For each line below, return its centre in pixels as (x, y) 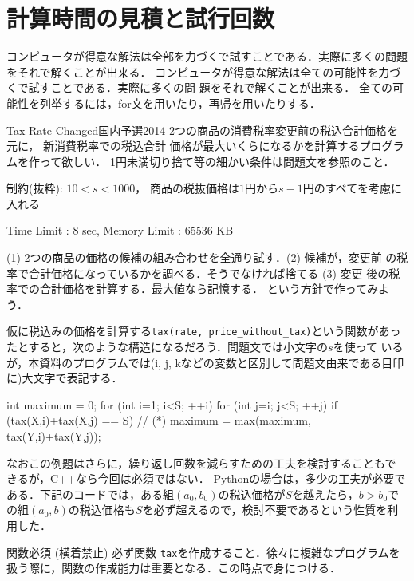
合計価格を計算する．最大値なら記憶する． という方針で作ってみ (209, 289)
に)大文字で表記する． (65, 378)
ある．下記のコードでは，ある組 (90, 494)
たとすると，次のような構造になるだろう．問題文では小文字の (168, 347)
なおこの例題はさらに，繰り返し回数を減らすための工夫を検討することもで (201, 462)
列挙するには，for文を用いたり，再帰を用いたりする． (180, 103)
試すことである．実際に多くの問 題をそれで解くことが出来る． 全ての (210, 87)
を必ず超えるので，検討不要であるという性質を (265, 510)
